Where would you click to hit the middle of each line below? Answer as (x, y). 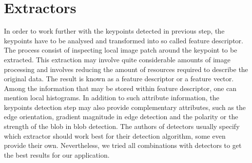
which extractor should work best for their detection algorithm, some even (115, 136)
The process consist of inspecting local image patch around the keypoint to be (121, 50)
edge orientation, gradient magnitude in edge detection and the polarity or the (121, 117)
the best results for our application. (57, 154)
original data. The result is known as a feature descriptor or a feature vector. (119, 79)
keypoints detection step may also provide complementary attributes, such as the (125, 107)
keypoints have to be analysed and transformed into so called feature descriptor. (124, 40)
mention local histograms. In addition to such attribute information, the (112, 98)
